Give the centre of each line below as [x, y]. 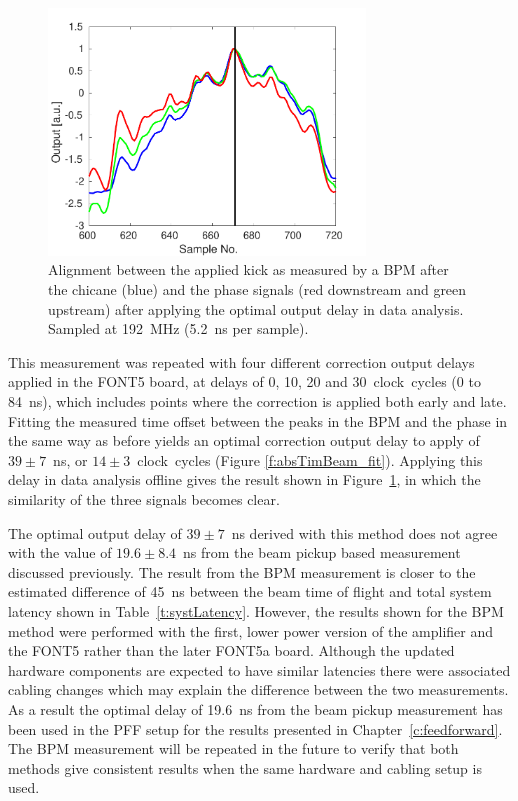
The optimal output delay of [95, 532]
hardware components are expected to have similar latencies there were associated [259, 669]
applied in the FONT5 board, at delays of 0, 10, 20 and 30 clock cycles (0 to [244, 381]
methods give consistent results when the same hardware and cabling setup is [245, 767]
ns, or [70, 459]
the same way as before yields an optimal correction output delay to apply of [244, 440]
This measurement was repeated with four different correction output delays [241, 361]
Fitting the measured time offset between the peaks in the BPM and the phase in [258, 420]
